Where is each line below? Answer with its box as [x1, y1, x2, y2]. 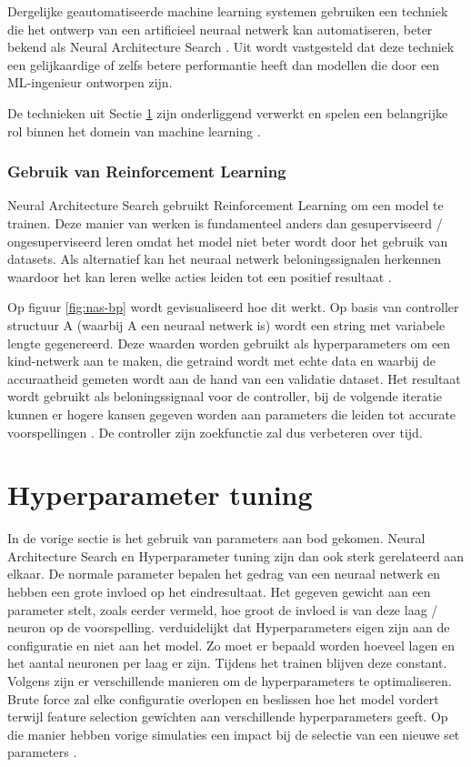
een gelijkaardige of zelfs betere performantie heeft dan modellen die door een [7, 55, 440, 74]
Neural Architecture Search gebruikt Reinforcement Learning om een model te [7, 196, 444, 215]
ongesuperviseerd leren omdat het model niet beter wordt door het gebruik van [7, 231, 448, 250]
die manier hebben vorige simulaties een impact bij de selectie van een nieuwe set [7, 724, 460, 743]
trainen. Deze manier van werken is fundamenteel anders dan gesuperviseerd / [7, 213, 443, 232]
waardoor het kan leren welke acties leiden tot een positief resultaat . [7, 267, 392, 286]
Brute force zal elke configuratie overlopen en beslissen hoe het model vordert [7, 689, 439, 708]
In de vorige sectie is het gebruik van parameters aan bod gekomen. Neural [7, 529, 426, 548]
